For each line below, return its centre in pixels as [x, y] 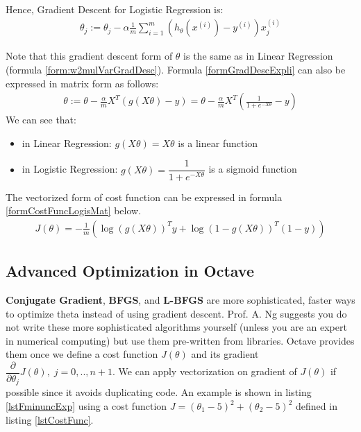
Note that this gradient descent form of [89, 56]
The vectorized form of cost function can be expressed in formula [144, 197]
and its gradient [225, 354]
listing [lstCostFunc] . [50, 419]
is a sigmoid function [253, 169]
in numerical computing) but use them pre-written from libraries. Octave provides [180, 340]
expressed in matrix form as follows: [82, 83]
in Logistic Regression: [70, 169]
